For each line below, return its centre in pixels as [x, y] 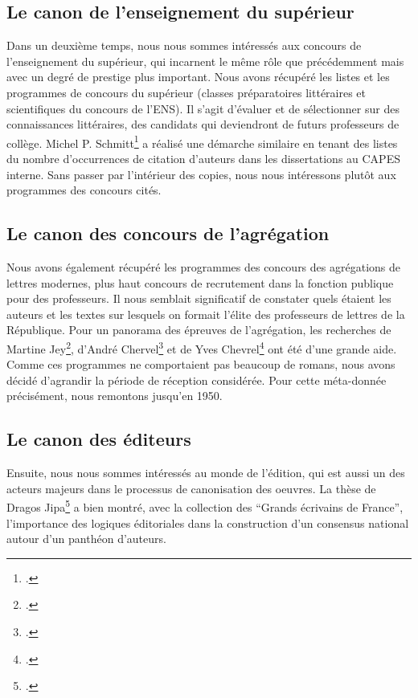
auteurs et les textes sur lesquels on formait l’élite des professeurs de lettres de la [206, 314]
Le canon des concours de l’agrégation [168, 233]
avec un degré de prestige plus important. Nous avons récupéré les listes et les [198, 77]
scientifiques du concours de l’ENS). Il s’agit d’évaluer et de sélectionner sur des [203, 108]
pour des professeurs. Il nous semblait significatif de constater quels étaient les [199, 298]
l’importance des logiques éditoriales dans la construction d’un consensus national [208, 522]
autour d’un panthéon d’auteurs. [86, 539]
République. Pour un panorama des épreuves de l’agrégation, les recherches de [199, 330]
